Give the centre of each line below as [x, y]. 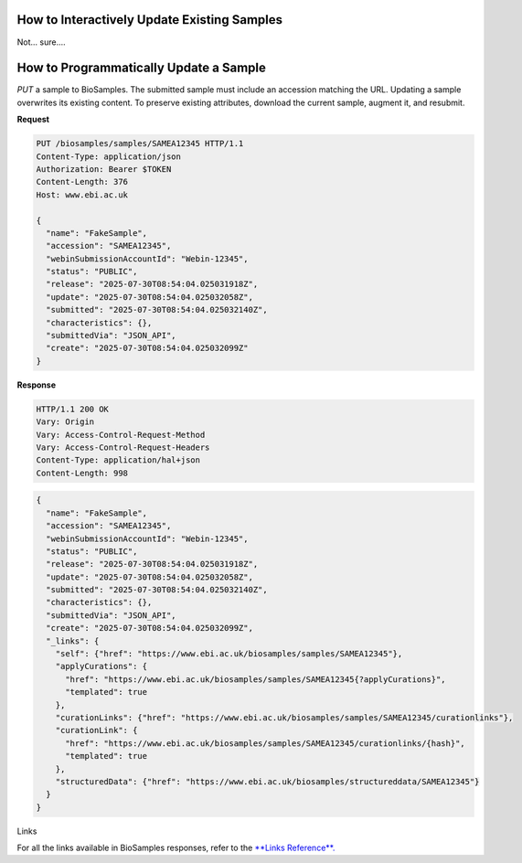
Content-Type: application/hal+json [118, 460]
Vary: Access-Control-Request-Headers [123, 447]
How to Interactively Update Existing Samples [150, 20]
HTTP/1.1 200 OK [73, 409]
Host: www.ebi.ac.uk [82, 195]
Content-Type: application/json [109, 156]
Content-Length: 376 [82, 182]
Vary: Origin [65, 422]
